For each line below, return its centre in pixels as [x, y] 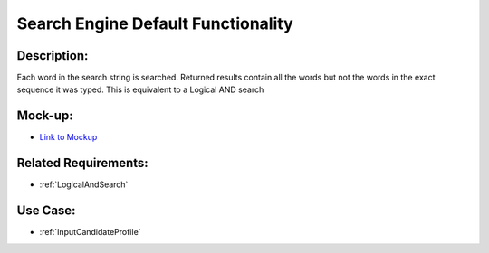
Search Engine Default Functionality [155, 23]
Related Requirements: [82, 163]
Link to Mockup [68, 137]
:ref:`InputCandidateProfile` [90, 232]
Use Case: [46, 211]
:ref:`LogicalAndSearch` [84, 184]
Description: [53, 56]
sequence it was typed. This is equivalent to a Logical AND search [140, 89]
